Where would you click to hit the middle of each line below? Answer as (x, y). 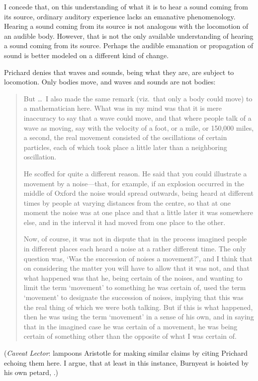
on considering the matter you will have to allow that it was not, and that (136, 268)
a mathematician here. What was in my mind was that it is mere (123, 108)
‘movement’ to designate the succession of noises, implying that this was (133, 297)
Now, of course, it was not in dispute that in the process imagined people (135, 239)
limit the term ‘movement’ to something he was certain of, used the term (135, 287)
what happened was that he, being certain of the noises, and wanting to (133, 277)
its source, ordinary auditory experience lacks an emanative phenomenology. (120, 16)
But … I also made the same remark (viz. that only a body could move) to (138, 98)
